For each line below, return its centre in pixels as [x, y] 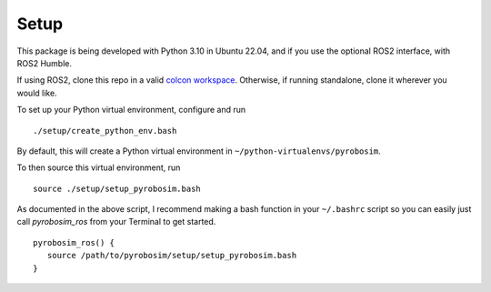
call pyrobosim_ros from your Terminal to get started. [116, 222]
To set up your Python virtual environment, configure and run [131, 110]
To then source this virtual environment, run [99, 167]
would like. [37, 93]
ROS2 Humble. [45, 63]
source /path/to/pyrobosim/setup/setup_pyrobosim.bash [172, 256]
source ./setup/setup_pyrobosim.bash [117, 188]
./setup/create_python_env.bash [105, 131]
